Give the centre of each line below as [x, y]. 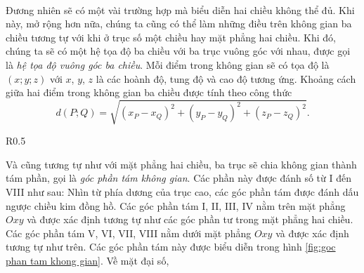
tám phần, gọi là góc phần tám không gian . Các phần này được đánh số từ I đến [178, 178]
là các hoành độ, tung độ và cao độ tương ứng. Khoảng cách [226, 78]
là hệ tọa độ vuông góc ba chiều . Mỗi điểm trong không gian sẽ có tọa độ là [168, 64]
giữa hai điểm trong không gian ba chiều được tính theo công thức [149, 92]
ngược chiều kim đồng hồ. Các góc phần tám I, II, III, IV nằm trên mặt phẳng [176, 205]
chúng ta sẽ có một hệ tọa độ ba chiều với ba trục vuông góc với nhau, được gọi [178, 51]
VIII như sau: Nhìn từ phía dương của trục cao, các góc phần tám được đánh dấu [182, 192]
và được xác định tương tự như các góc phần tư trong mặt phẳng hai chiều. [190, 219]
